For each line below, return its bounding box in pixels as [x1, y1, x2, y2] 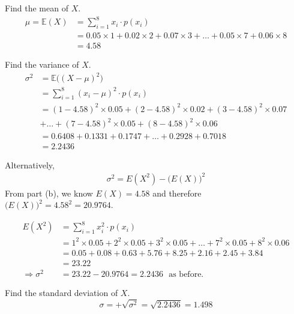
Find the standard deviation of [5, 286, 118, 299]
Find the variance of [5, 58, 79, 70]
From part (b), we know [5, 186, 93, 199]
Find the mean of [5, 2, 68, 14]
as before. [169, 270, 204, 279]
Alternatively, [5, 158, 55, 171]
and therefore [152, 186, 202, 199]
